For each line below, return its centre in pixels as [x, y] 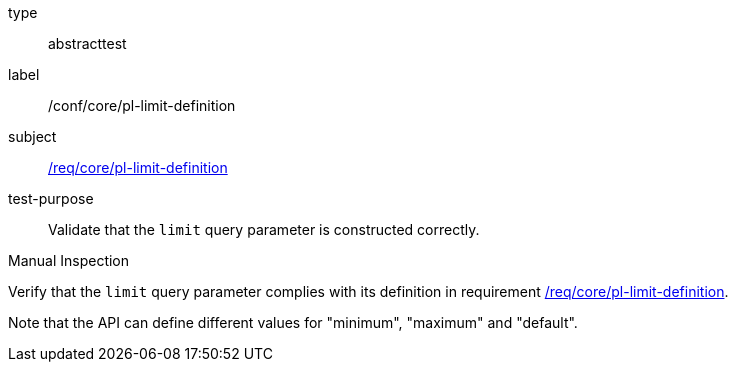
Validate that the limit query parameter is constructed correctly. [264, 229]
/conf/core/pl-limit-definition [142, 105]
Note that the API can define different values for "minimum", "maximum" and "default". [293, 322]
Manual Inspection [69, 260]
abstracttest [87, 43]
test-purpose [51, 198]
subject [32, 136]
